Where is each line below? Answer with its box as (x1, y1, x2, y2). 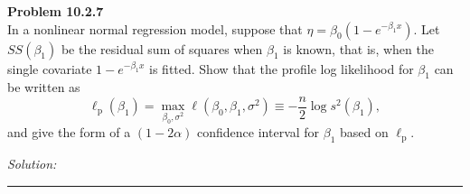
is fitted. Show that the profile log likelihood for (149, 59, 414, 78)
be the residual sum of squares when (61, 39, 263, 58)
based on (340, 123, 389, 142)
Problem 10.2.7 (7, 2, 104, 20)
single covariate (7, 59, 92, 78)
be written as (7, 78, 80, 97)
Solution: (7, 153, 57, 172)
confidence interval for (197, 123, 320, 142)
